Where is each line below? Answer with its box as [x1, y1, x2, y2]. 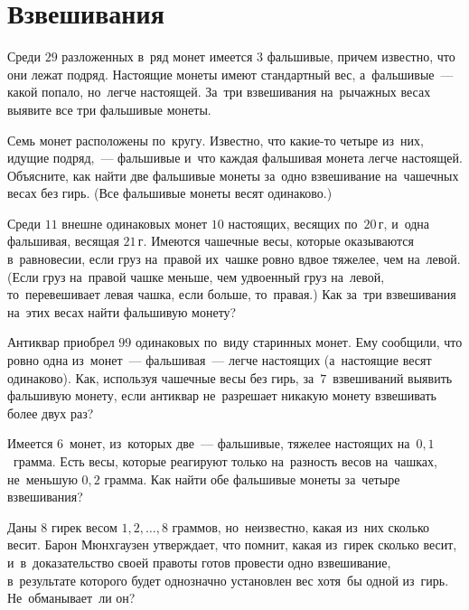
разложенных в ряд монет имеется [61, 47, 253, 66]
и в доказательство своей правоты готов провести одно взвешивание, [7, 552, 391, 571]
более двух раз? [7, 403, 94, 422]
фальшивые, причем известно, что [267, 47, 455, 66]
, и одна [383, 213, 430, 232]
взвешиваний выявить [333, 368, 453, 387]
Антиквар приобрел [7, 333, 115, 352]
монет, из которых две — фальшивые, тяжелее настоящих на [70, 434, 410, 453]
